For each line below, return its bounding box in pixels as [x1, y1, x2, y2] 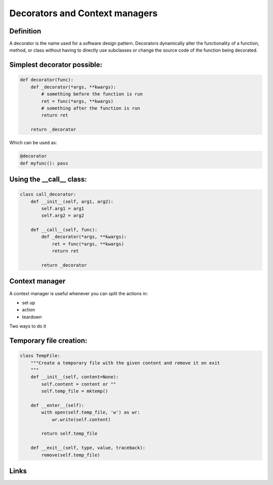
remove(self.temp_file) [41, 452, 101, 458]
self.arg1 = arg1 [41, 206, 84, 211]
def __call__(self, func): [30, 227, 98, 233]
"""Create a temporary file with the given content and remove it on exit [30, 360, 220, 366]
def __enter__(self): [30, 402, 84, 408]
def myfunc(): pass [20, 160, 68, 166]
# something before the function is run [41, 91, 143, 97]
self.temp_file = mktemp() [41, 388, 108, 394]
